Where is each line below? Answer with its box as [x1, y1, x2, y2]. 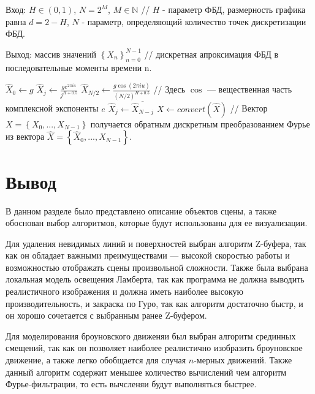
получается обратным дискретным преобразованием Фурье [90, 117, 310, 130]
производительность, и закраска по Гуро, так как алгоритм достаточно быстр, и [6, 297, 303, 309]
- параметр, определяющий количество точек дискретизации [82, 15, 306, 28]
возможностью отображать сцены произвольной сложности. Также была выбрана [6, 260, 308, 273]
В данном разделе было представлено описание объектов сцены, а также [6, 204, 277, 217]
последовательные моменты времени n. [6, 61, 152, 74]
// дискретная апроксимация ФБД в [144, 47, 279, 60]
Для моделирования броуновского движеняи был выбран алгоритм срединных [6, 329, 296, 342]
